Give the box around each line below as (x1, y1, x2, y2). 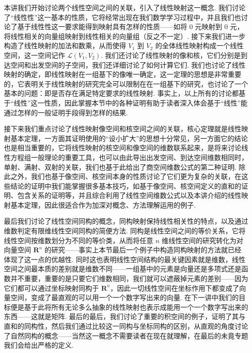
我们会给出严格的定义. (4, 340, 74, 350)
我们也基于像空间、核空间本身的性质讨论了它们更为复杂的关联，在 (31, 171, 241, 181)
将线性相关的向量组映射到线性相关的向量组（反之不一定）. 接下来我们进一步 (4, 31, 246, 41)
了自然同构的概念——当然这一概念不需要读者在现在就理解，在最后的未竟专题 (4, 330, 248, 340)
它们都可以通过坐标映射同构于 (4, 282, 99, 293)
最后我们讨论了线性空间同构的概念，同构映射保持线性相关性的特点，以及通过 (4, 216, 248, 226)
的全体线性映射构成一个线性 (155, 40, 244, 51)
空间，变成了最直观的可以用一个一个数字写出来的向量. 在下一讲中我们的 (10, 292, 239, 302)
